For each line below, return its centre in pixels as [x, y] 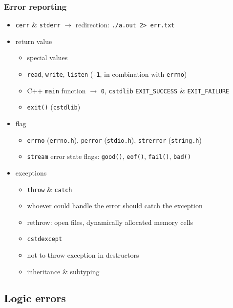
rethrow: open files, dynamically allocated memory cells [110, 222]
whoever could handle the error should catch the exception [115, 206]
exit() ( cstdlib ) [54, 107]
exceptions [31, 172]
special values [47, 57]
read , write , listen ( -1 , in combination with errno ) [107, 74]
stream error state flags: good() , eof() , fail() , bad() [109, 156]
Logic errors [35, 297]
